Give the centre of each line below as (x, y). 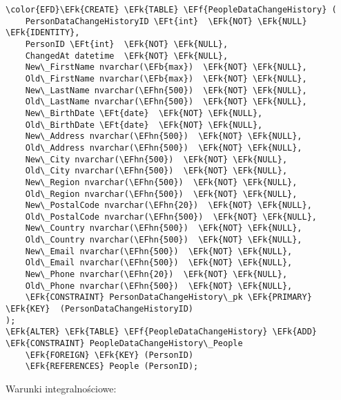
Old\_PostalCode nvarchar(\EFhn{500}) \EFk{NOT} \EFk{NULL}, (171, 217)
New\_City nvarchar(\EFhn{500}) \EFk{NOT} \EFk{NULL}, (156, 159)
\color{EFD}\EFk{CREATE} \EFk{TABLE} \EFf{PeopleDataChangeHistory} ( (171, 10)
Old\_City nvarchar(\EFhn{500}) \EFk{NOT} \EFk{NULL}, (156, 171)
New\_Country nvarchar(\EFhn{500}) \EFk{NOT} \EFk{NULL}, (164, 228)
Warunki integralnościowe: (61, 388)
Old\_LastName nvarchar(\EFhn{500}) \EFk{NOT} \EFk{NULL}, (166, 102)
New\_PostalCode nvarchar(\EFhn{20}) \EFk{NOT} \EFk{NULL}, (168, 206)
